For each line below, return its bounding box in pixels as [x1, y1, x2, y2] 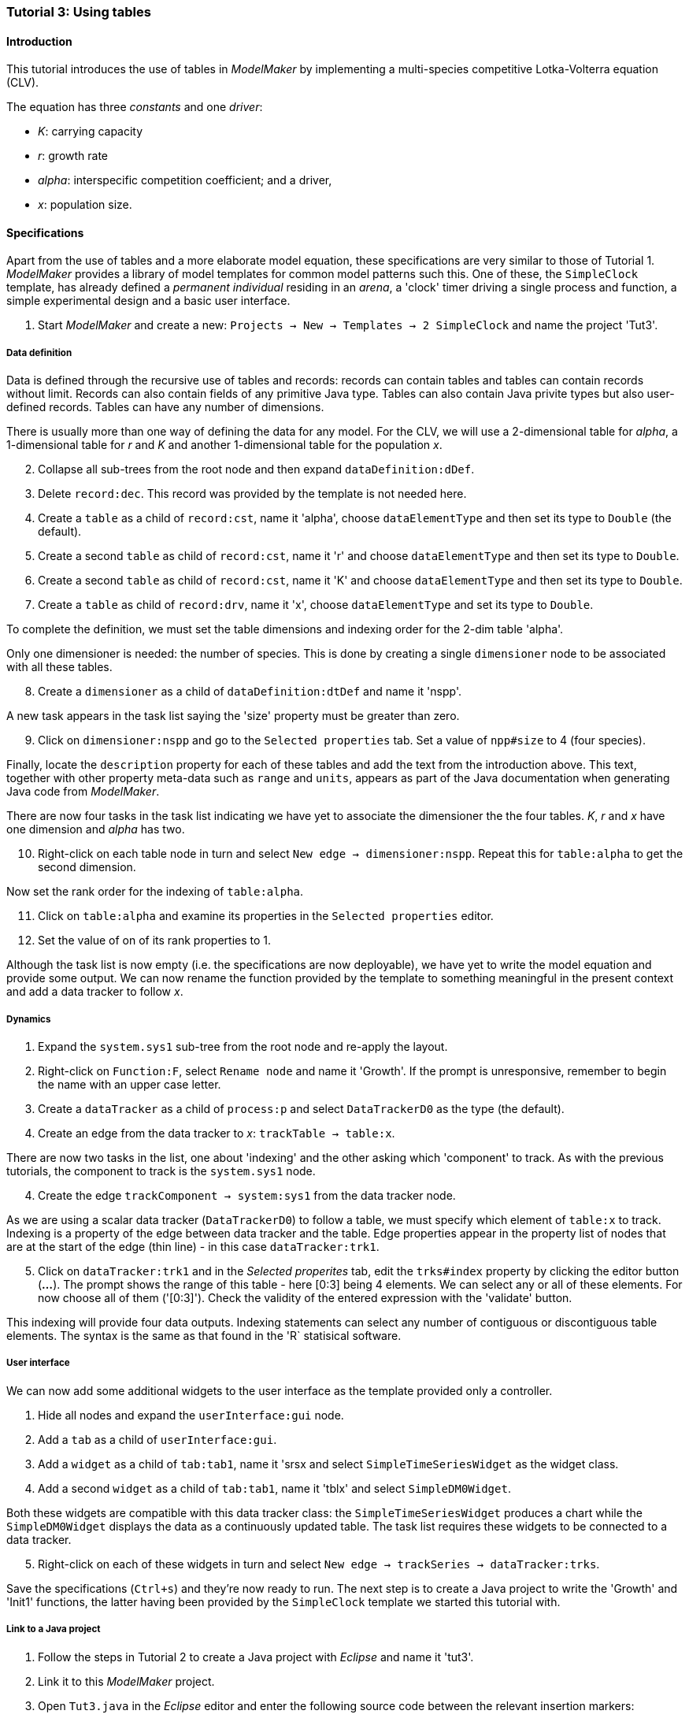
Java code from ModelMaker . [6, 785, 160, 799]
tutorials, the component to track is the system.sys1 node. [6, 1164, 316, 1178]
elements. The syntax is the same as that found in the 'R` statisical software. [6, 1329, 402, 1342]
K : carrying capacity [38, 124, 143, 139]
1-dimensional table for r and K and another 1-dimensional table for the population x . [6, 438, 443, 452]
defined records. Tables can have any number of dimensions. [6, 400, 324, 414]
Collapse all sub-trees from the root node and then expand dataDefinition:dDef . [38, 462, 475, 477]
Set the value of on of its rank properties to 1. [38, 933, 272, 948]
